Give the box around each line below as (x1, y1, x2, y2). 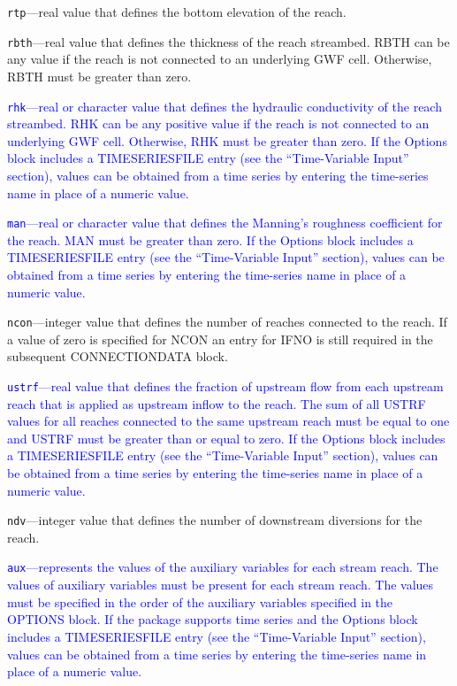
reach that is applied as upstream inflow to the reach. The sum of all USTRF (7, 394, 426, 412)
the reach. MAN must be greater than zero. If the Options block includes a (7, 230, 414, 249)
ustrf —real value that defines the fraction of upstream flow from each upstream (7, 377, 444, 395)
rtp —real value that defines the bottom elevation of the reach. (7, 3, 347, 20)
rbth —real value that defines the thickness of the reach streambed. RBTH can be (7, 32, 450, 50)
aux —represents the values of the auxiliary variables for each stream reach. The (7, 558, 438, 576)
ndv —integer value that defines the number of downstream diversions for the (7, 511, 423, 529)
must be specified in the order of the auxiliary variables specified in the (7, 592, 393, 611)
